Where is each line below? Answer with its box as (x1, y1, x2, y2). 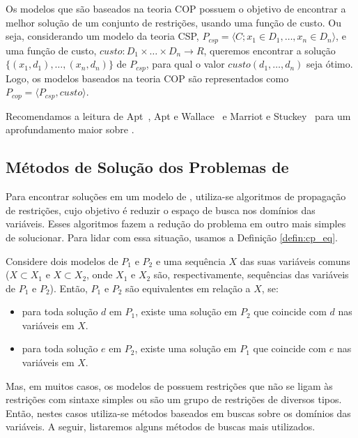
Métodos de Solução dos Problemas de (6, 156, 289, 178)
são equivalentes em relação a (125, 280, 251, 295)
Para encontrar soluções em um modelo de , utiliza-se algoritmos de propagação (6, 189, 346, 204)
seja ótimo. (306, 56, 353, 71)
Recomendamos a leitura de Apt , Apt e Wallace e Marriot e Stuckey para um (6, 108, 351, 123)
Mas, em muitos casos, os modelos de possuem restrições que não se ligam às (6, 378, 333, 393)
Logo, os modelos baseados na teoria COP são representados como (6, 70, 289, 85)
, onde (86, 267, 113, 282)
